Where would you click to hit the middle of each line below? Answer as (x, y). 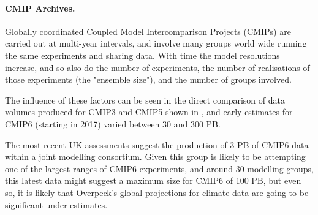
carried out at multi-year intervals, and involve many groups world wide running (156, 43)
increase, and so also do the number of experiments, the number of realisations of (157, 67)
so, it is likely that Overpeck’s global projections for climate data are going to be (157, 192)
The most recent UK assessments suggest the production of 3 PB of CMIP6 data (157, 144)
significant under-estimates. (56, 204)
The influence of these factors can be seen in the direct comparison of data (145, 100)
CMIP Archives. (40, 8)
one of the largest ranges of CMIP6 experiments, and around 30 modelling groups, (159, 168)
